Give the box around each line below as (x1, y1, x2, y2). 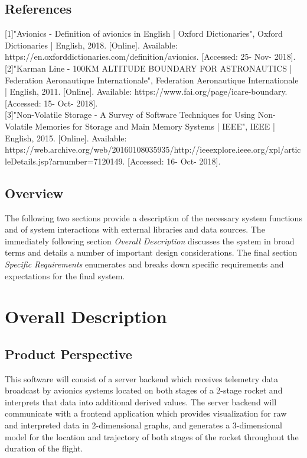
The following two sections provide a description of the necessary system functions (5, 211, 302, 224)
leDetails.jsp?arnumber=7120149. (5, 154, 125, 167)
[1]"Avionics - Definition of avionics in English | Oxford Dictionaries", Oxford (5, 27, 283, 40)
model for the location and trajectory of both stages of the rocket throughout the (5, 430, 299, 443)
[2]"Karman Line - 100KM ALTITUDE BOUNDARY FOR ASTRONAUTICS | (5, 62, 292, 74)
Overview (5, 183, 64, 202)
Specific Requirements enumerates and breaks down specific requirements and (5, 257, 284, 270)
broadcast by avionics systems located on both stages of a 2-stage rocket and (5, 384, 283, 396)
